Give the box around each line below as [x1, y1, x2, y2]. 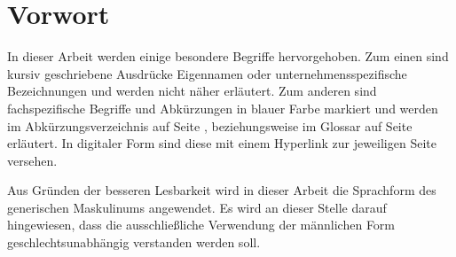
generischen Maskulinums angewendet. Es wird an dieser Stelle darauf [7, 198, 387, 216]
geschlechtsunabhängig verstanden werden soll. [7, 233, 261, 252]
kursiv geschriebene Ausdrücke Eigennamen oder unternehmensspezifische [7, 64, 407, 82]
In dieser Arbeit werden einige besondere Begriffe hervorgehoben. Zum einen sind [7, 47, 449, 66]
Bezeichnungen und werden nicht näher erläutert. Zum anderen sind [7, 82, 377, 100]
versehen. [7, 151, 58, 169]
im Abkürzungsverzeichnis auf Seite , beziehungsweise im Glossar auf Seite [7, 116, 413, 135]
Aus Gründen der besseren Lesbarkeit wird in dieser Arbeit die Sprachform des [7, 181, 436, 199]
